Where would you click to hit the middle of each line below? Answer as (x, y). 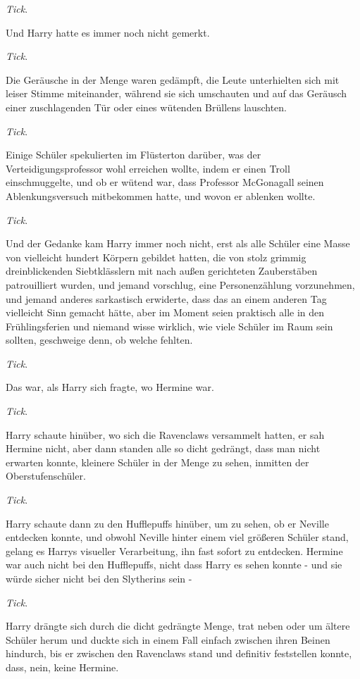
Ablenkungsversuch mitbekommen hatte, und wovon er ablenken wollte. (161, 195)
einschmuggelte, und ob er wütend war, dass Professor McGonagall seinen (165, 182)
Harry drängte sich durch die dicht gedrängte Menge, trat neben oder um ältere (178, 626)
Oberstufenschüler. (46, 476)
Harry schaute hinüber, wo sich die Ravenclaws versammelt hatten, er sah (165, 434)
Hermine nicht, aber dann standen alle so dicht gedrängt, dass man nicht (163, 448)
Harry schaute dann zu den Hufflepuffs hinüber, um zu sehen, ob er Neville (167, 523)
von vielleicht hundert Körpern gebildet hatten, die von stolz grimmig (156, 257)
